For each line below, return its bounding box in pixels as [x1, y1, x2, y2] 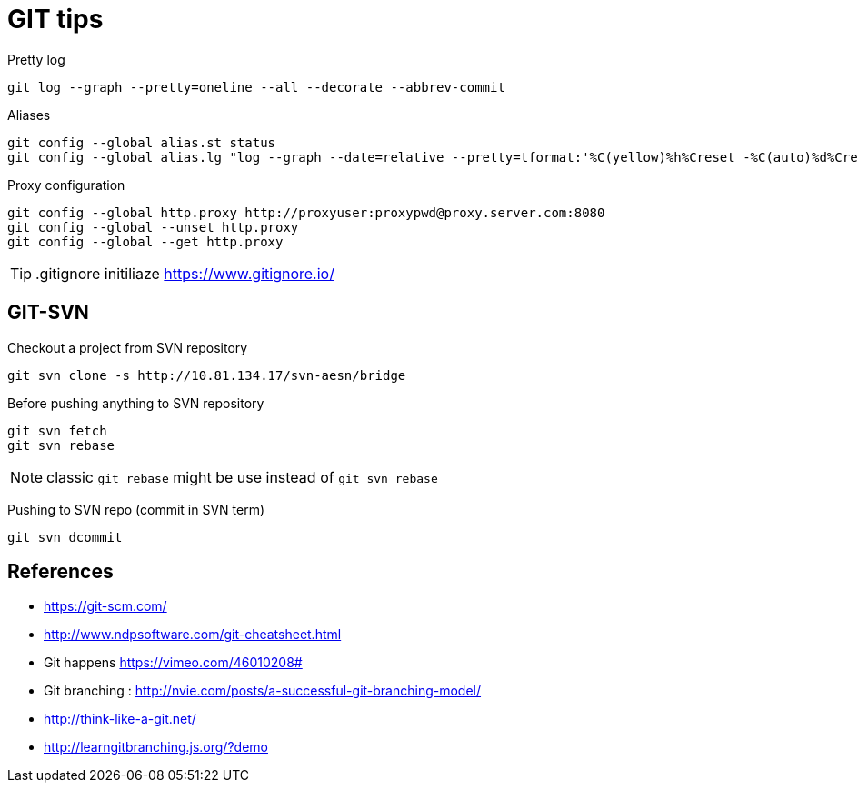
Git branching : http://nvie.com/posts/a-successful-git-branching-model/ [44, 683, 482, 699]
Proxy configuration [7, 176, 125, 193]
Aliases [7, 106, 51, 123]
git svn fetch [7, 423, 107, 438]
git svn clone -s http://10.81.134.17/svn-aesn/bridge [7, 367, 406, 383]
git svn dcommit [7, 529, 123, 545]
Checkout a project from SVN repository [7, 339, 248, 355]
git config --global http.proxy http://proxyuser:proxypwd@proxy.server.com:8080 [7, 205, 605, 220]
